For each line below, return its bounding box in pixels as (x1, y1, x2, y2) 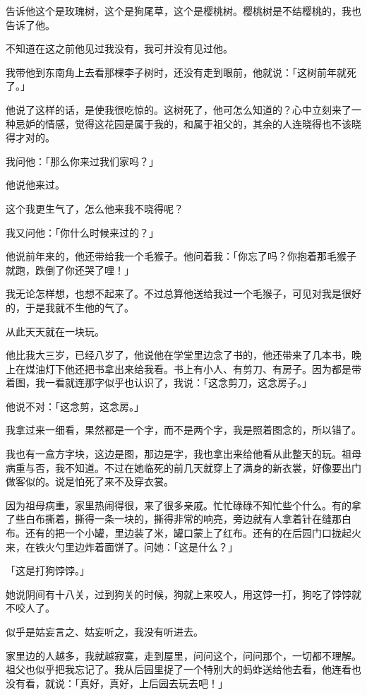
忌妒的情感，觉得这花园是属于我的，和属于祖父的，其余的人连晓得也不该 (15, 116, 351, 131)
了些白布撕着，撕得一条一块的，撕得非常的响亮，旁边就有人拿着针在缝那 (6, 511, 342, 526)
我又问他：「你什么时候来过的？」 (6, 225, 159, 239)
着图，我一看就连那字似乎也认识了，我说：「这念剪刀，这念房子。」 (6, 375, 312, 390)
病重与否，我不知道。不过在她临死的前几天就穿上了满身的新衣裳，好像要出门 (6, 460, 361, 475)
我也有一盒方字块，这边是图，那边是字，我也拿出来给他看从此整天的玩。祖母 (6, 446, 361, 461)
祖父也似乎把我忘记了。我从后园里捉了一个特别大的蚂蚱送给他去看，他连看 (6, 662, 351, 677)
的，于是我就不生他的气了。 (6, 299, 134, 314)
